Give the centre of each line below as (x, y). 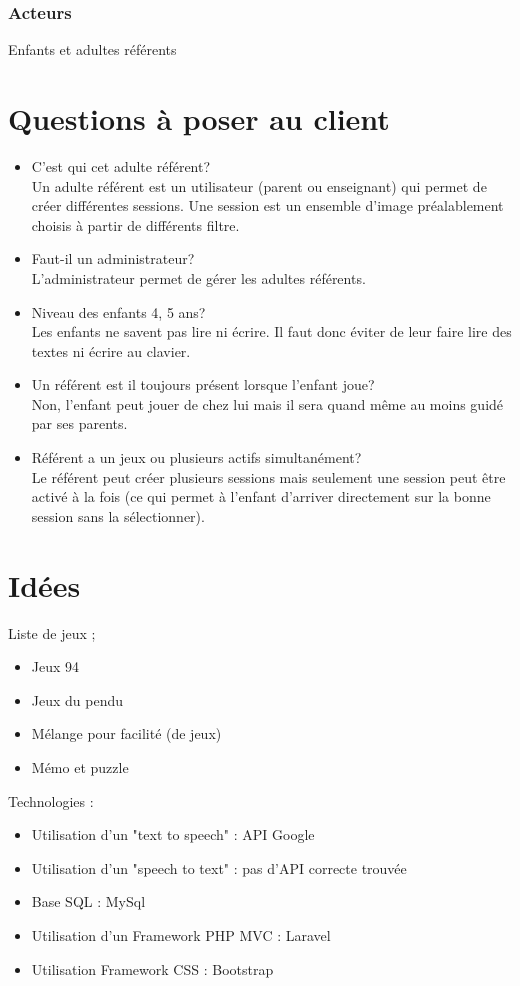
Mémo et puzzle (80, 766)
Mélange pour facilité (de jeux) (126, 733)
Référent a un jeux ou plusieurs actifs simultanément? (196, 457)
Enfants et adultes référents (92, 49)
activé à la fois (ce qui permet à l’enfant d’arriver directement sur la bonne (261, 496)
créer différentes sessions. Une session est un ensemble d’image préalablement (267, 205)
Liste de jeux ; (52, 632)
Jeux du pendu (77, 699)
